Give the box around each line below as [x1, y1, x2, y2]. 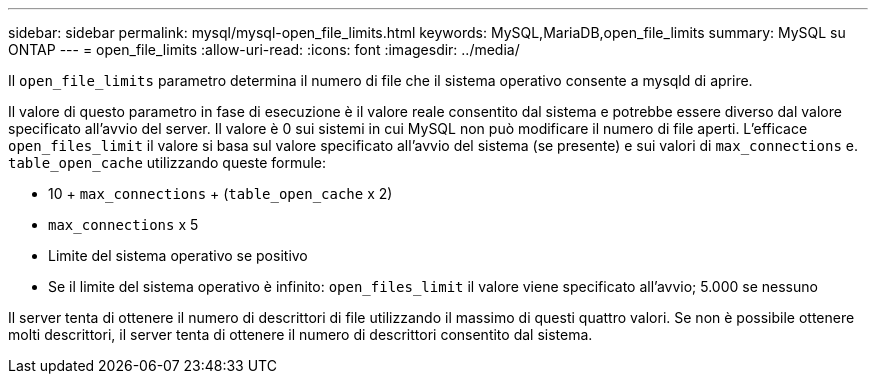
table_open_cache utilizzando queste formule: [8, 154, 327, 171]
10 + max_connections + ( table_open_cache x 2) [48, 185, 393, 202]
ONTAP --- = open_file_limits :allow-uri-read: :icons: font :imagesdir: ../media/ [8, 41, 520, 58]
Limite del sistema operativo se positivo [48, 247, 308, 264]
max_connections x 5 [48, 216, 199, 233]
